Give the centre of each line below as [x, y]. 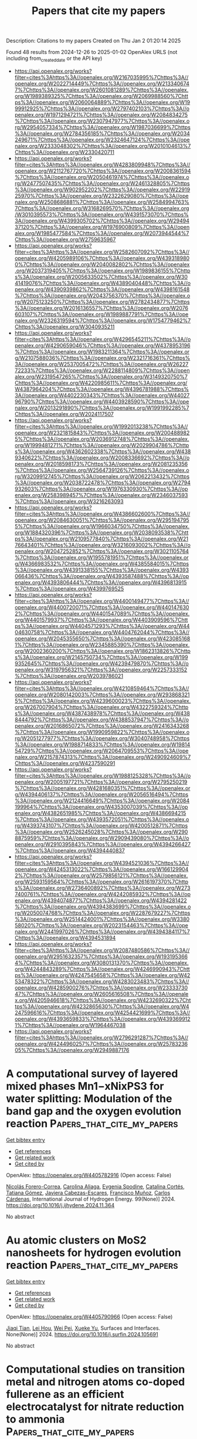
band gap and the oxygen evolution [94, 1111]
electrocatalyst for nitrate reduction [95, 1407]
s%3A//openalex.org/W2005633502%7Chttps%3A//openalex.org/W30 [101, 276]
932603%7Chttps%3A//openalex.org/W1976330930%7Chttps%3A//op [101, 489]
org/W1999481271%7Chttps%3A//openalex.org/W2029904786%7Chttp [102, 445]
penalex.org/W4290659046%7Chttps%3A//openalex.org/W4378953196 [102, 345]
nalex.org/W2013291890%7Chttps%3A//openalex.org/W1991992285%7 [102, 408]
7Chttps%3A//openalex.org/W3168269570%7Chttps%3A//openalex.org [102, 208]
